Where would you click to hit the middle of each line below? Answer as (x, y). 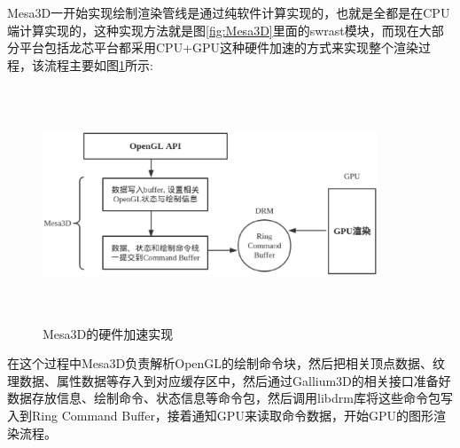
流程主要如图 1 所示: (98, 64)
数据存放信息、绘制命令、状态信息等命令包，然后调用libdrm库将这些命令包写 (230, 398)
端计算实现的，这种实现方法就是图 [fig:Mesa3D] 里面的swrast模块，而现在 (213, 30)
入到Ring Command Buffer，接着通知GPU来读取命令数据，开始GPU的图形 (220, 415)
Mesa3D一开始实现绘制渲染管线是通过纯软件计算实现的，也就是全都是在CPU (229, 12)
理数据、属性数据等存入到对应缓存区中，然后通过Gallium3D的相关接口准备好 (229, 380)
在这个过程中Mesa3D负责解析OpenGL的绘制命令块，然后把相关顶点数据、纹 (226, 363)
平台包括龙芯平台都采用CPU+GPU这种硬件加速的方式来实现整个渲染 (219, 47)
